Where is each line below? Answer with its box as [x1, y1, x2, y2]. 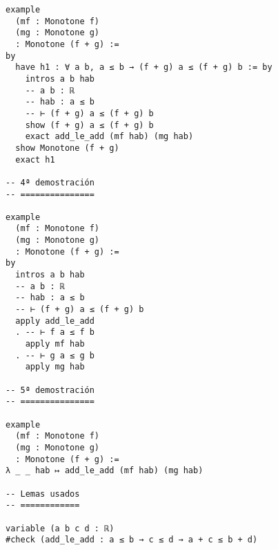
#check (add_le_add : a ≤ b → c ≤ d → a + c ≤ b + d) [6, 535, 258, 545]
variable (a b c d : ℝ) [6, 523, 115, 533]
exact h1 [15, 154, 55, 165]
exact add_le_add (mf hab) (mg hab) [25, 131, 194, 142]
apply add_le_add [15, 315, 95, 326]
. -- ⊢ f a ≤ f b [15, 327, 95, 338]
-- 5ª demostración [6, 385, 95, 395]
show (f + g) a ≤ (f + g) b [25, 120, 154, 130]
